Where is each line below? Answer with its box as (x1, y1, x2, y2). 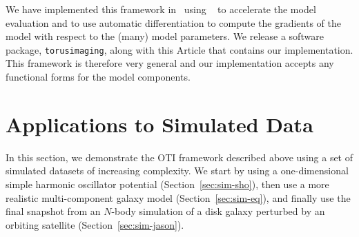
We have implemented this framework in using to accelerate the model (6, 2, 316, 16)
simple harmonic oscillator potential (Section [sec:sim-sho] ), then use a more (6, 176, 329, 191)
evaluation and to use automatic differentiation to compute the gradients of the (6, 15, 341, 30)
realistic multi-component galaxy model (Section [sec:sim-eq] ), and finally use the (6, 190, 351, 205)
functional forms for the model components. (6, 70, 191, 84)
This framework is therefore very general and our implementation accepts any (6, 56, 334, 70)
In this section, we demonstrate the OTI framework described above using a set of (6, 150, 353, 164)
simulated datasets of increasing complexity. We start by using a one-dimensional (6, 163, 349, 178)
